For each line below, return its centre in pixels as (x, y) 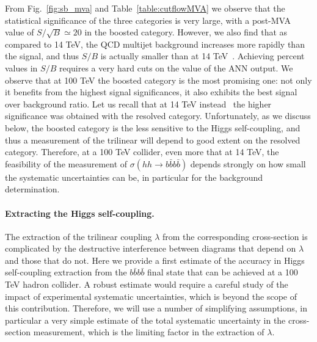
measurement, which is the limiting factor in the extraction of (149, 332)
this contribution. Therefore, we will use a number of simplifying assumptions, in (156, 308)
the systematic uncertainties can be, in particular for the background (134, 177)
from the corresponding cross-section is (235, 236)
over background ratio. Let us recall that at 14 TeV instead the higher (138, 104)
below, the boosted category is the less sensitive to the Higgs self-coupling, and (153, 127)
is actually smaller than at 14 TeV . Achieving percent (202, 56)
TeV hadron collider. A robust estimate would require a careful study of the (147, 284)
